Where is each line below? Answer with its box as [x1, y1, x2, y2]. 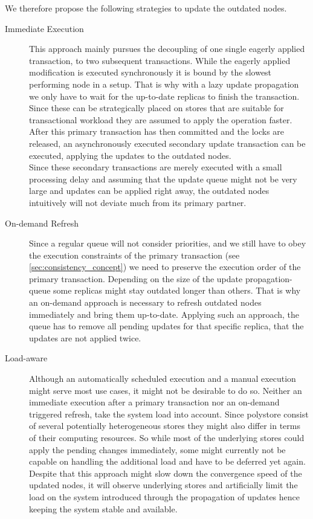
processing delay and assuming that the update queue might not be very [29, 172, 297, 185]
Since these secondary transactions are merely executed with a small [29, 161, 282, 173]
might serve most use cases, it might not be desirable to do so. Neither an [29, 384, 302, 396]
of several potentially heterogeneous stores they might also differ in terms [29, 419, 301, 432]
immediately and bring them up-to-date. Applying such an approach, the [29, 308, 300, 320]
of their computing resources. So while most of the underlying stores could [29, 431, 305, 443]
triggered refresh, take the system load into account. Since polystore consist [29, 407, 309, 420]
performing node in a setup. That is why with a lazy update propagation [29, 77, 299, 90]
